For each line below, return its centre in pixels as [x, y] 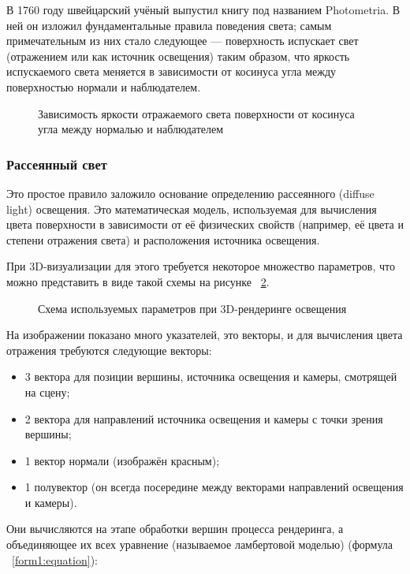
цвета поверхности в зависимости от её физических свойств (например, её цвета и [205, 224]
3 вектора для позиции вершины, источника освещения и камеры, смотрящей [211, 376]
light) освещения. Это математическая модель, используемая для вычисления [192, 209]
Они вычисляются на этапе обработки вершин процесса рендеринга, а [175, 529]
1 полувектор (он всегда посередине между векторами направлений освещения [214, 487]
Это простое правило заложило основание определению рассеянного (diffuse [190, 193]
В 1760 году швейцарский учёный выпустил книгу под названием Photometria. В [203, 9]
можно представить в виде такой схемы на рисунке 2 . [138, 281]
